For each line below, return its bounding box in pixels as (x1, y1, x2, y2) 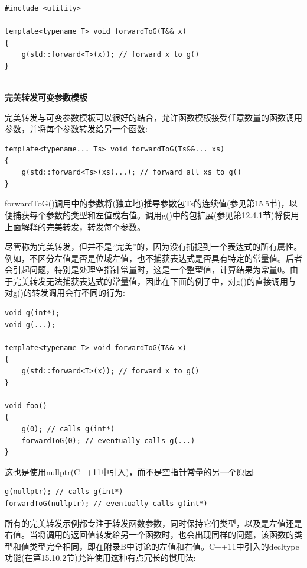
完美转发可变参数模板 (5, 91, 87, 104)
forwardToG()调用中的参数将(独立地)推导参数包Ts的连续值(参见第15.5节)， (5, 197, 289, 209)
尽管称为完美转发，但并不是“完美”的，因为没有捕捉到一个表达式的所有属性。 (5, 240, 302, 253)
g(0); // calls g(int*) (21, 425, 115, 433)
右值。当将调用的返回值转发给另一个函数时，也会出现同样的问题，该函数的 (5, 528, 294, 541)
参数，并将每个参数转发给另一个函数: (5, 122, 148, 135)
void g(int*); (5, 309, 60, 318)
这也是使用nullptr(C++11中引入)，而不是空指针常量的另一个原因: (5, 465, 256, 477)
